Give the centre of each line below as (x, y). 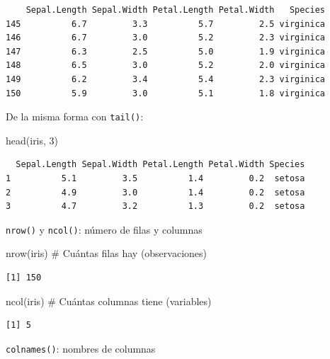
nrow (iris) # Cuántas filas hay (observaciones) (107, 253)
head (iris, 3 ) (32, 140)
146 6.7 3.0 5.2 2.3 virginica (166, 38)
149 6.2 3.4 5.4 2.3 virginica (166, 79)
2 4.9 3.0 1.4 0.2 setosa (155, 192)
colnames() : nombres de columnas (81, 348)
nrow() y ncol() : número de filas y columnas (104, 229)
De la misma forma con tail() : (75, 116)
